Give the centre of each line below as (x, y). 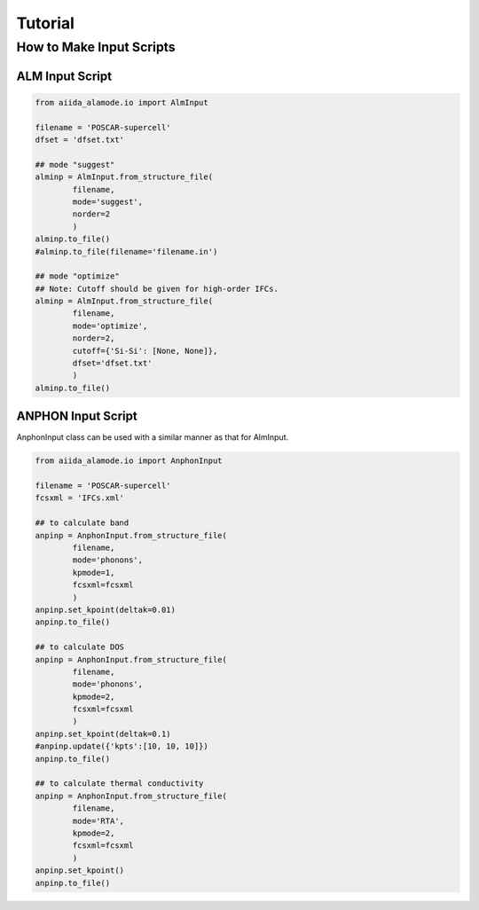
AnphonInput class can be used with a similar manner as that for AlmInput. (153, 437)
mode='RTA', (98, 821)
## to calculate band (82, 523)
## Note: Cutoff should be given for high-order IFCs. (157, 289)
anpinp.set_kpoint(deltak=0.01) (106, 609)
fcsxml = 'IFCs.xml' (79, 498)
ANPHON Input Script (77, 416)
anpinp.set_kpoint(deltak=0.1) (103, 733)
